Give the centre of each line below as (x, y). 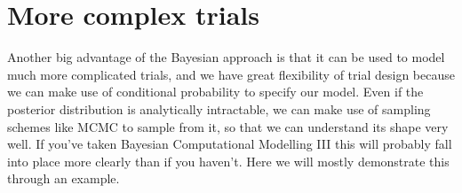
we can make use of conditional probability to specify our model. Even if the (215, 92)
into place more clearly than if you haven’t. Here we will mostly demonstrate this (228, 161)
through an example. (64, 178)
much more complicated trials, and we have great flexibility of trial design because (231, 74)
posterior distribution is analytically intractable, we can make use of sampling (219, 108)
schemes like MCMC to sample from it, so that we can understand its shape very (228, 126)
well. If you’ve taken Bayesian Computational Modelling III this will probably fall (230, 144)
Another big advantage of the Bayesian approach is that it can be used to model (226, 57)
